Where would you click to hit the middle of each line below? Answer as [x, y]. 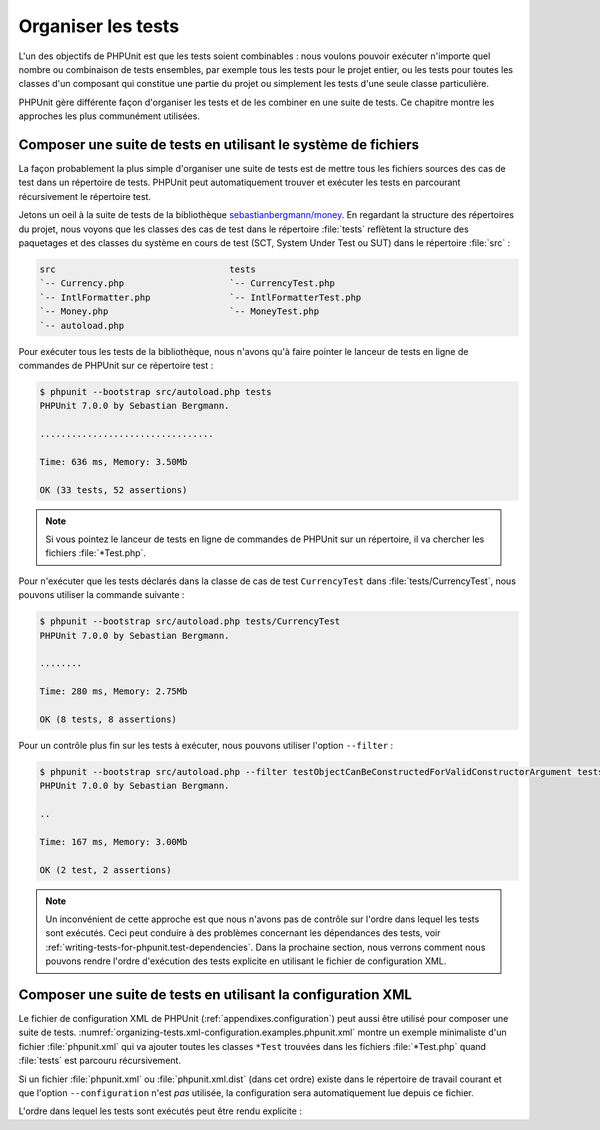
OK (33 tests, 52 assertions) [113, 489]
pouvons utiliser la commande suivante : [101, 595]
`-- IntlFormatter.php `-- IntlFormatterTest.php [200, 297]
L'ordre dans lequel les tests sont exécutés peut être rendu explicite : [160, 1111]
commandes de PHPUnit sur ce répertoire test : [116, 365]
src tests [148, 269]
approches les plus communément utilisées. [109, 116]
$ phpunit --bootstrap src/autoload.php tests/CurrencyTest [190, 621]
